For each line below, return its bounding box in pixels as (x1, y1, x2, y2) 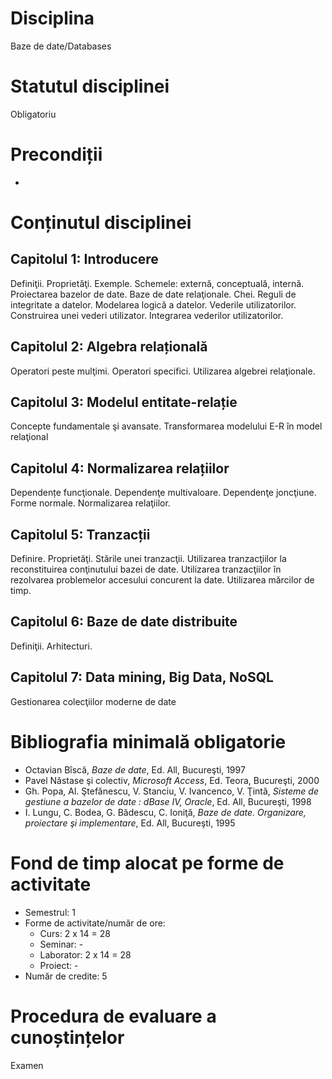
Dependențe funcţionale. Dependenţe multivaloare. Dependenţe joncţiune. (10, 487, 317, 499)
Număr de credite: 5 (24, 970, 108, 982)
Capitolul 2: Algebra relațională (10, 338, 208, 356)
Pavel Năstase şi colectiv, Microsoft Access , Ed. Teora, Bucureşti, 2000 (24, 774, 320, 786)
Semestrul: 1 (24, 906, 76, 918)
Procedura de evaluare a (10, 1005, 217, 1027)
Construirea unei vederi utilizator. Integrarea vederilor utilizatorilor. (10, 309, 284, 321)
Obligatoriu (10, 108, 57, 120)
